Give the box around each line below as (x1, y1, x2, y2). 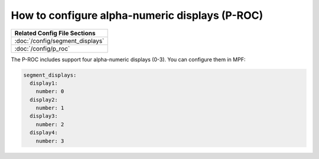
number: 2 (35, 121, 64, 128)
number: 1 (35, 105, 64, 111)
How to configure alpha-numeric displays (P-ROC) (11, 9, 263, 22)
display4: (30, 130, 58, 136)
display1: (30, 79, 58, 87)
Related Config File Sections (14, 29, 96, 37)
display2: (30, 96, 58, 103)
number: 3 (35, 137, 64, 144)
